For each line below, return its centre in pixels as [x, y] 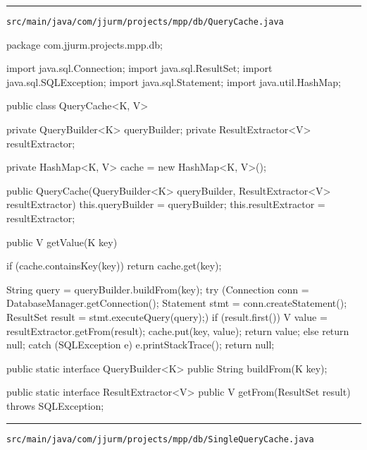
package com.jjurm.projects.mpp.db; [85, 44]
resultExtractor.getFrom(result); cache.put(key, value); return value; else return [178, 330]
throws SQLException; [55, 405]
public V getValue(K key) [62, 242]
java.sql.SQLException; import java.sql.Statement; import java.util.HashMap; [174, 81]
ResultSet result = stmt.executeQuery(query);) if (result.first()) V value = [167, 316]
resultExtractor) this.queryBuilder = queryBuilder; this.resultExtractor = [166, 204]
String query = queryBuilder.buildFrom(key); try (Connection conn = [158, 289]
